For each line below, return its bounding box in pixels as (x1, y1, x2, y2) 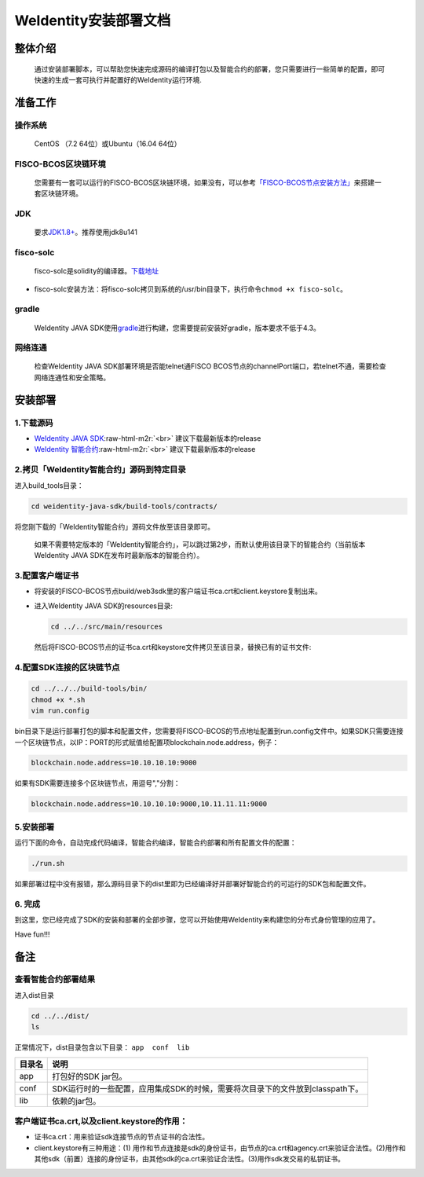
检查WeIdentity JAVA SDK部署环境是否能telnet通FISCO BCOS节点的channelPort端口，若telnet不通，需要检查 (34, 361, 386, 371)
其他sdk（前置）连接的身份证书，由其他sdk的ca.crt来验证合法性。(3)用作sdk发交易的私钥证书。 (34, 1154, 345, 1164)
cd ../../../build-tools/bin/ (31, 684, 148, 693)
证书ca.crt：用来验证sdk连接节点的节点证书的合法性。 (34, 1132, 210, 1142)
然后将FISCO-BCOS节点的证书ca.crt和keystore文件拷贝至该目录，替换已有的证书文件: (34, 642, 312, 651)
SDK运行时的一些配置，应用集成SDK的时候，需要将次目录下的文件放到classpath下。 (52, 1083, 364, 1094)
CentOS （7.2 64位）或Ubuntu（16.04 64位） (34, 138, 181, 148)
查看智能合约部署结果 (14, 974, 96, 985)
